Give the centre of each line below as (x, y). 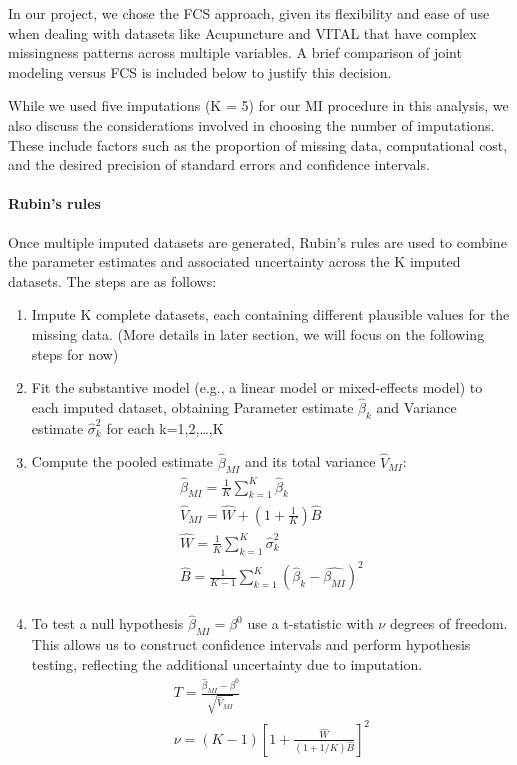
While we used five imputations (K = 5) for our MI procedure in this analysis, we (258, 105)
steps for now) (75, 353)
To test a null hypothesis (107, 623)
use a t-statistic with (310, 623)
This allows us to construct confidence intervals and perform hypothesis (251, 644)
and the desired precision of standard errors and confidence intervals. (219, 164)
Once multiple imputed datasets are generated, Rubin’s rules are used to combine (257, 241)
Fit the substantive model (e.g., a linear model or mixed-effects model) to (257, 387)
